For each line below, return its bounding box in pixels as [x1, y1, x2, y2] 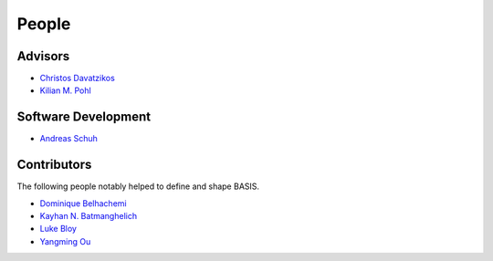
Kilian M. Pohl [39, 85, 91, 96]
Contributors [16, 157, 92, 172]
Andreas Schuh [39, 133, 98, 144]
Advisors [16, 48, 70, 64]
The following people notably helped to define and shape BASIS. [16, 181, 260, 192]
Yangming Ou [39, 235, 91, 246]
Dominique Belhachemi [39, 197, 127, 209]
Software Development [16, 110, 152, 125]
